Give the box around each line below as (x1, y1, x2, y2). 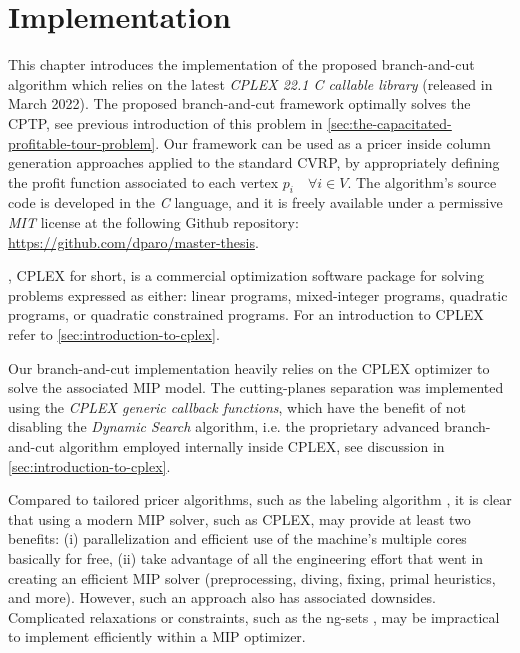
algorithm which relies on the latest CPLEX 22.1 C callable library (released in (8, 73, 493, 94)
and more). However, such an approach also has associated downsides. (8, 587, 437, 608)
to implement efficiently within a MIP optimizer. (8, 626, 306, 647)
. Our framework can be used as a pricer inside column (155, 132, 491, 153)
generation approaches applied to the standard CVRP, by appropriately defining (8, 152, 500, 173)
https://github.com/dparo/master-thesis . (8, 231, 259, 252)
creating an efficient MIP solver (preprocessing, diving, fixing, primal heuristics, (8, 567, 496, 588)
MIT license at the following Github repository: (8, 212, 299, 233)
